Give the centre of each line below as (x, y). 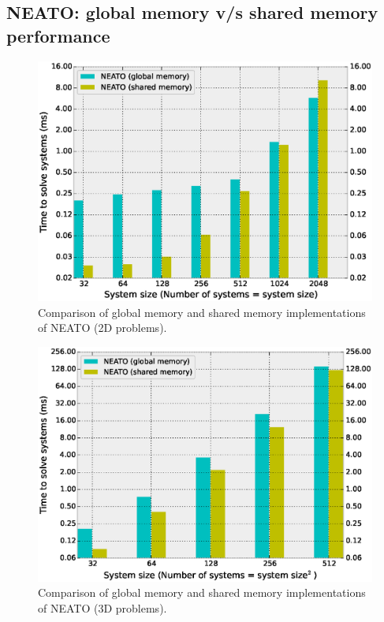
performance (58, 35)
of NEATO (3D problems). (103, 607)
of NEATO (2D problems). (103, 328)
